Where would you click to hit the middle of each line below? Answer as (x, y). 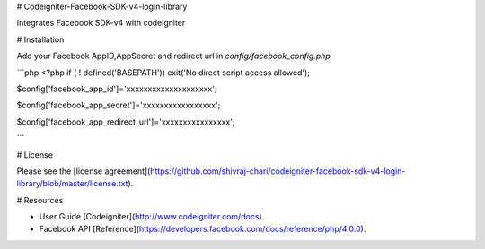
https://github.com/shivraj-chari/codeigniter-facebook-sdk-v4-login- (278, 171)
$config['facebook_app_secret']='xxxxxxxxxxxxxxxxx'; (119, 105)
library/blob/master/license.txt (72, 184)
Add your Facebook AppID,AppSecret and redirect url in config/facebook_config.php (174, 56)
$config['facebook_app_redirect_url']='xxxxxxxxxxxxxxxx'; (126, 122)
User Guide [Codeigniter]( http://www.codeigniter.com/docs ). (152, 217)
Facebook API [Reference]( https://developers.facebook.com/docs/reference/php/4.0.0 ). (203, 229)
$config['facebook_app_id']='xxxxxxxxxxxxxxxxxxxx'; (117, 89)
